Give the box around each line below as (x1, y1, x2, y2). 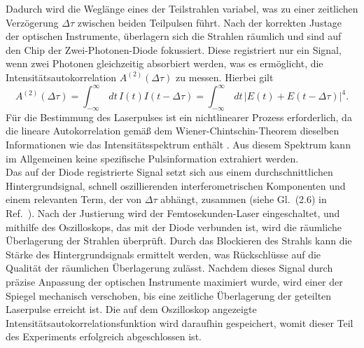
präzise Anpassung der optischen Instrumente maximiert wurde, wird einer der (6, 274, 343, 288)
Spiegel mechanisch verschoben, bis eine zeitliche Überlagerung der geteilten (6, 288, 332, 302)
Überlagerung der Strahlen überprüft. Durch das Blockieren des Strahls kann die (6, 233, 352, 248)
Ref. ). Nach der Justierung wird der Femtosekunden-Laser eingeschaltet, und (6, 206, 340, 221)
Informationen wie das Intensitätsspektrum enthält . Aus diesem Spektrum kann (6, 137, 351, 152)
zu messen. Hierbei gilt (176, 69, 274, 84)
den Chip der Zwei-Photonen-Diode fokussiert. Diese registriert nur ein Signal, (6, 42, 342, 57)
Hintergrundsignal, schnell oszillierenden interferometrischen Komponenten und (6, 178, 346, 193)
